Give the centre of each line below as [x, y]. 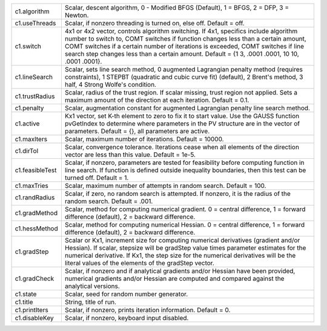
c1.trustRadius [35, 96]
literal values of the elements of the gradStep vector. [139, 263]
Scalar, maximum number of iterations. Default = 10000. [144, 139]
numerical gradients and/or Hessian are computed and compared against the [174, 279]
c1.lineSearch [34, 77]
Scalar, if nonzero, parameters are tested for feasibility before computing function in [184, 162]
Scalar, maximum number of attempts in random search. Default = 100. [165, 186]
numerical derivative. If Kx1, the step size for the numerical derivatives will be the [180, 256]
